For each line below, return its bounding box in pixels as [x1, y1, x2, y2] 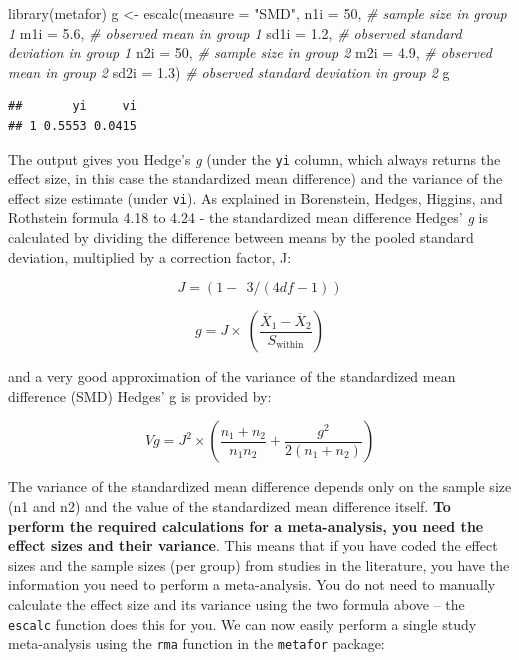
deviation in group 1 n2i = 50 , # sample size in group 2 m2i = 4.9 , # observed [8, 42, 492, 63]
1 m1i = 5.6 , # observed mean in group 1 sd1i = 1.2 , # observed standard [8, 22, 462, 43]
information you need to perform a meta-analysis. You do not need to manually [8, 574, 496, 595]
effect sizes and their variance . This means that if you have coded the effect [8, 535, 498, 556]
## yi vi [8, 99, 137, 114]
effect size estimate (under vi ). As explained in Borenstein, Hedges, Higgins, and [8, 187, 503, 208]
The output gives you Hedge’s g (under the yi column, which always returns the [8, 148, 501, 169]
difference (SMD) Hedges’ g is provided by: [8, 385, 272, 406]
